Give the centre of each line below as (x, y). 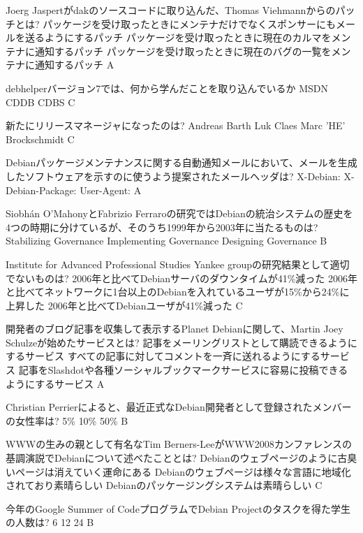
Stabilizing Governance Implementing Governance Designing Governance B (166, 241)
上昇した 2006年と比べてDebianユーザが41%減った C (124, 305)
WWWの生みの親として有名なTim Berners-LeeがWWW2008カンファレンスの (179, 444)
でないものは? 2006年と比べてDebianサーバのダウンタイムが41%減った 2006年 (182, 278)
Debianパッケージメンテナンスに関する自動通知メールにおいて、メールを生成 (181, 162)
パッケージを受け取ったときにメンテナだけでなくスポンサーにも (189, 23)
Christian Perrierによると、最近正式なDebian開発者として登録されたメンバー (179, 407)
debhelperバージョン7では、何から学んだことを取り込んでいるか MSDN (167, 88)
